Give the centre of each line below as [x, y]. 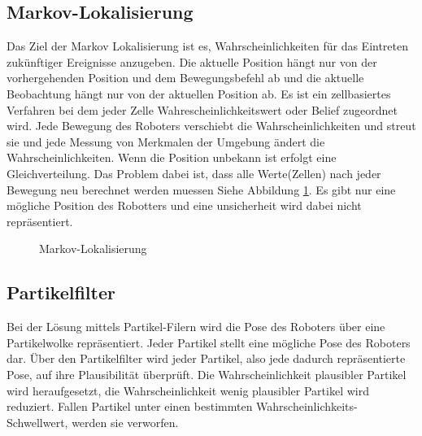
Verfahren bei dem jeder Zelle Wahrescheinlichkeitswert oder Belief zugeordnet [202, 109]
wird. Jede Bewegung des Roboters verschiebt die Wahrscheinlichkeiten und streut [211, 126]
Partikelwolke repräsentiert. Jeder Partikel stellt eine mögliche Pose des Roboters [209, 342]
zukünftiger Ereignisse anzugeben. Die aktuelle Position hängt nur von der [192, 61]
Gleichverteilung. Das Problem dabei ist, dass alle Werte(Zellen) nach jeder [194, 173]
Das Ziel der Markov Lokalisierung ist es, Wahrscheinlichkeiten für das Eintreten [208, 46]
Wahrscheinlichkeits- [307, 406]
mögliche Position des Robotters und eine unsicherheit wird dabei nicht [184, 205]
